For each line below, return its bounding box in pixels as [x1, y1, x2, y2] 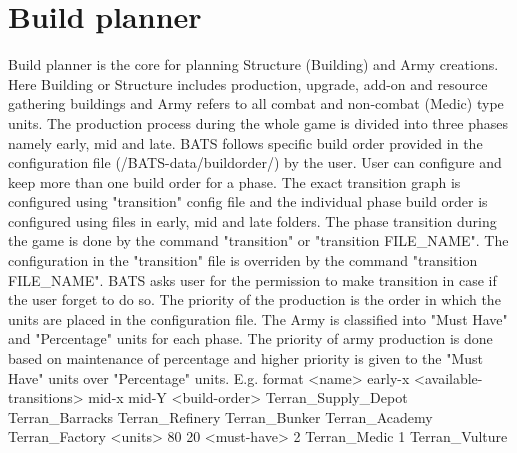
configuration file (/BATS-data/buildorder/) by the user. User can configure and [8, 152, 502, 173]
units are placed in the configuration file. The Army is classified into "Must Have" [8, 308, 508, 329]
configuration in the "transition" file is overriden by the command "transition [8, 250, 478, 271]
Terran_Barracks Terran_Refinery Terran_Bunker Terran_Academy [8, 406, 433, 427]
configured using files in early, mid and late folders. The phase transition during [8, 210, 497, 231]
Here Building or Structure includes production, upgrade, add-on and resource [8, 73, 488, 94]
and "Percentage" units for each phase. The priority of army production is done [8, 328, 493, 349]
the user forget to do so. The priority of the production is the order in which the [8, 289, 501, 310]
